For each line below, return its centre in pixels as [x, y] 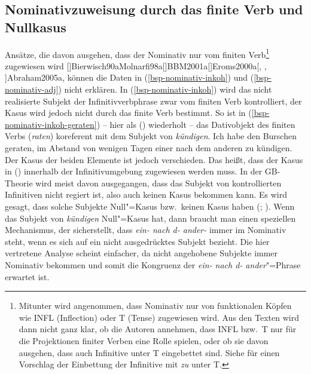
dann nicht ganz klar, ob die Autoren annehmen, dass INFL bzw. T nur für [158, 329]
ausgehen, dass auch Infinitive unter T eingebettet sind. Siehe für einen [149, 352]
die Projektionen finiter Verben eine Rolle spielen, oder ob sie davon [144, 340]
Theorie [19, 183]
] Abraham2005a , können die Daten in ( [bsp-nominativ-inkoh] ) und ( [129, 77]
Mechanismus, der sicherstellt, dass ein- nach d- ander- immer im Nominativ [146, 230]
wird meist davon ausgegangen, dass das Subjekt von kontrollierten [158, 183]
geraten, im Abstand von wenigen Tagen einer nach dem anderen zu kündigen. [149, 148]
